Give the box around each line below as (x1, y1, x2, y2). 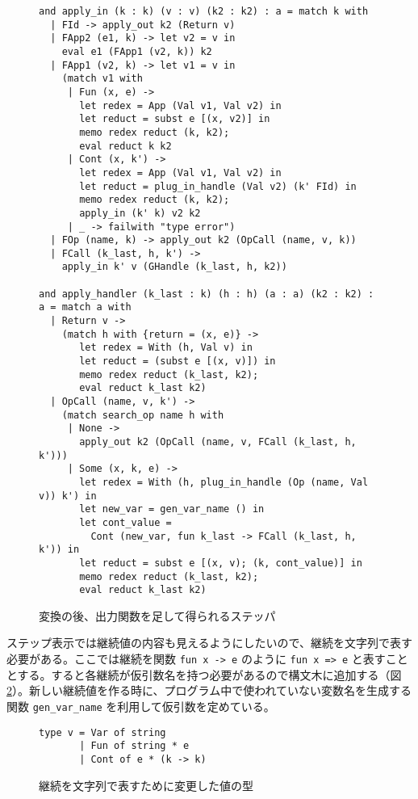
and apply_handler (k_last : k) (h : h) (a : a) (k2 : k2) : (39, 288, 374, 300)
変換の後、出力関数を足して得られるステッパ (39, 607, 276, 624)
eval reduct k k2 (79, 140, 172, 152)
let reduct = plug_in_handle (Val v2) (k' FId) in (79, 180, 357, 192)
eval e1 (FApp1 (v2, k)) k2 (61, 45, 212, 57)
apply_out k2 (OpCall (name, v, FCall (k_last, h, (79, 436, 357, 448)
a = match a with (39, 301, 132, 313)
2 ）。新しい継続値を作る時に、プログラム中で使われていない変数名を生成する (6, 682, 412, 699)
